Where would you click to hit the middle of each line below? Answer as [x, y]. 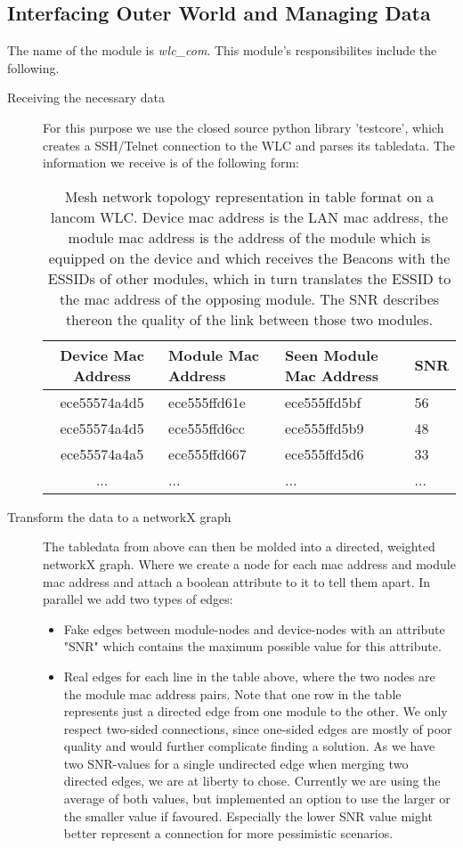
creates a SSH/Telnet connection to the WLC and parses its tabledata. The [249, 145]
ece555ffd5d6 [325, 453]
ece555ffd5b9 [325, 428]
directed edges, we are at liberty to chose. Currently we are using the [252, 781]
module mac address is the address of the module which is [249, 237]
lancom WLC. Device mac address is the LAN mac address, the [249, 216]
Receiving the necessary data [86, 98]
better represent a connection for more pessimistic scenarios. [228, 833]
